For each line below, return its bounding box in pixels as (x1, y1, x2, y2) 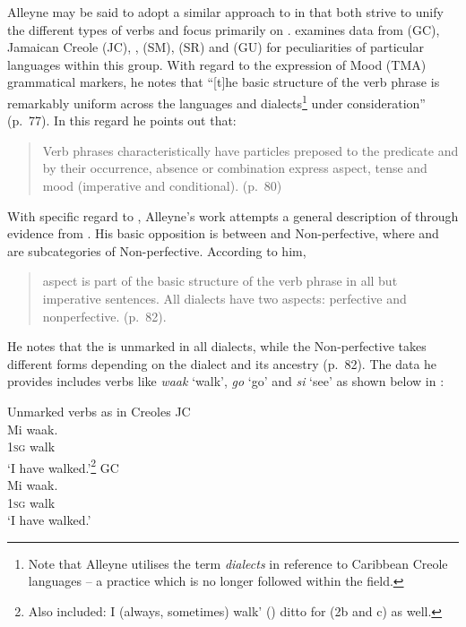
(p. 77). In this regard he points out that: (7, 111, 237, 130)
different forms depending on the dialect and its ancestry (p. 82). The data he (7, 354, 437, 373)
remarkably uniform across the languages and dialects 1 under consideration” (7, 90, 426, 112)
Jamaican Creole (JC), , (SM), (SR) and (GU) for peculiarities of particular (7, 38, 424, 56)
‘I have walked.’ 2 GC (7, 455, 119, 477)
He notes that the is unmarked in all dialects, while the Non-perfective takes (7, 337, 427, 356)
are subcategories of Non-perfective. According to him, (7, 241, 306, 260)
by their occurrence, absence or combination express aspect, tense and (42, 159, 427, 177)
